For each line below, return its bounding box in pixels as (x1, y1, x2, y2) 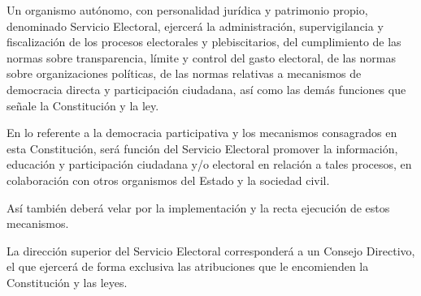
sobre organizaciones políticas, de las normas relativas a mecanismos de (7, 65, 362, 82)
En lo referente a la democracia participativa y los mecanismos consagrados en (7, 124, 397, 141)
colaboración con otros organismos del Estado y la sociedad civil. (7, 171, 330, 188)
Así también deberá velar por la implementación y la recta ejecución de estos (7, 199, 390, 216)
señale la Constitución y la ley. (7, 97, 159, 114)
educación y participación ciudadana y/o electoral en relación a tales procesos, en (7, 156, 412, 173)
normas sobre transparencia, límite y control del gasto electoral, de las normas (7, 49, 397, 66)
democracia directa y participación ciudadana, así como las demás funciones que (7, 80, 406, 97)
